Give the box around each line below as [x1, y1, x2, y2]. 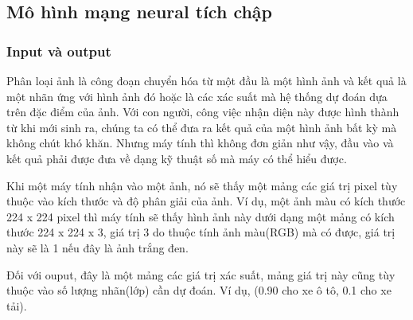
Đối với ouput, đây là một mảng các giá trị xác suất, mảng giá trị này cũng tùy [6, 266, 395, 283]
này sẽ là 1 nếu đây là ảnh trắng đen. [6, 239, 189, 256]
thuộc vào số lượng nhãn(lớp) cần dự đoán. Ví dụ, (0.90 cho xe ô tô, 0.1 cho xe [6, 282, 392, 299]
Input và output [6, 41, 111, 60]
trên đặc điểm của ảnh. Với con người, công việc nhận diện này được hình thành [6, 103, 399, 120]
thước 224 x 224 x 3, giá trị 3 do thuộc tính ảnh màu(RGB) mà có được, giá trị [6, 224, 395, 240]
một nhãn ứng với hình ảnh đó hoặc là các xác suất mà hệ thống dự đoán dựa [6, 88, 388, 104]
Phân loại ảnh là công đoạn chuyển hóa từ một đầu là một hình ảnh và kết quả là [6, 72, 407, 88]
